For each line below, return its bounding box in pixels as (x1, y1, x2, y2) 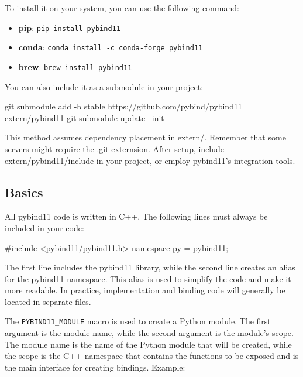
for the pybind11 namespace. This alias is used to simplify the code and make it (5, 272, 291, 285)
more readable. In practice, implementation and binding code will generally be (5, 284, 285, 296)
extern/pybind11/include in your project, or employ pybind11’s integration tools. (5, 154, 295, 166)
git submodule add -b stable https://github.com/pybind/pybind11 (5, 100, 242, 112)
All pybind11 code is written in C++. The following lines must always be (5, 210, 268, 222)
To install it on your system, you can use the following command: (5, 2, 239, 13)
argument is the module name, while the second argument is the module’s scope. (5, 327, 294, 339)
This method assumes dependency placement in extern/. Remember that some (5, 131, 286, 143)
